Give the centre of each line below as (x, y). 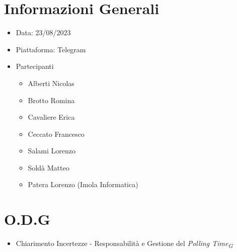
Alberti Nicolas (51, 83)
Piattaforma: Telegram (51, 49)
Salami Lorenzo (52, 151)
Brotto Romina (51, 100)
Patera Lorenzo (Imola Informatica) (83, 184)
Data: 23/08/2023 (43, 32)
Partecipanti (35, 66)
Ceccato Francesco (56, 134)
